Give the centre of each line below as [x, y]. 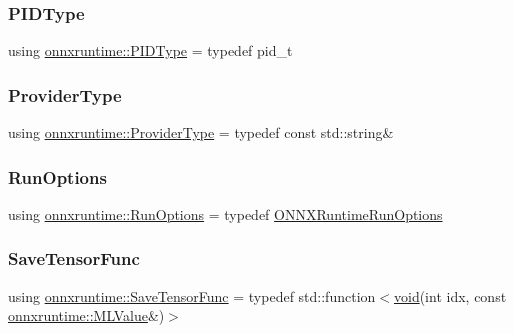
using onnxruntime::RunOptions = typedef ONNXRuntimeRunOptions [225, 213]
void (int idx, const [450, 295]
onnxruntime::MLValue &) [86, 315]
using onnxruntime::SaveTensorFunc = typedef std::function [192, 295]
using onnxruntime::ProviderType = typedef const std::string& [201, 132]
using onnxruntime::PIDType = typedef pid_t [150, 50]
